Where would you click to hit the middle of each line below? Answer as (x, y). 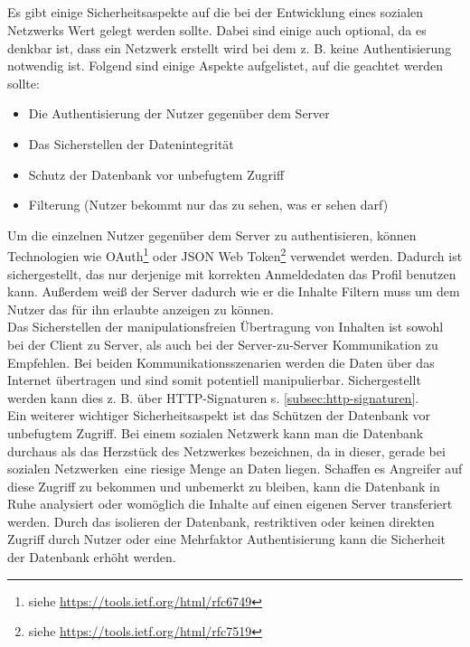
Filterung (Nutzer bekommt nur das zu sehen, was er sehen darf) (208, 205)
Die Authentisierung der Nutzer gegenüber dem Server (179, 113)
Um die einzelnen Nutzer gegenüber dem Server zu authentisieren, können (212, 234)
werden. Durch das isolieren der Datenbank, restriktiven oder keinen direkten (221, 521)
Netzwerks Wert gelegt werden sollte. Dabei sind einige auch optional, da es (217, 29)
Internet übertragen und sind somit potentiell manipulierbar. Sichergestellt (214, 380)
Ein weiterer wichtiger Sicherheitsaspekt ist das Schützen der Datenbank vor (219, 415)
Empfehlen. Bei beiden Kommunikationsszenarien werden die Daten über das (221, 362)
